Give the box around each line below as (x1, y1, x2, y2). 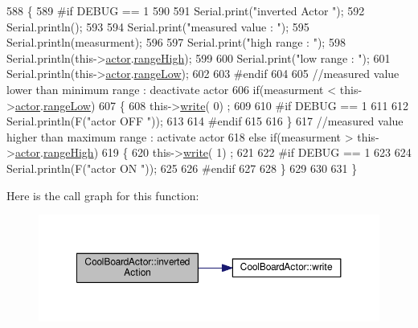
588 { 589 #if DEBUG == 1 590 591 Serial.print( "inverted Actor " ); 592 (6, 2, 365, 18)
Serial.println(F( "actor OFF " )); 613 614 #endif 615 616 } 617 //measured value (6, 113, 404, 129)
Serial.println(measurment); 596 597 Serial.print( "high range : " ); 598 (6, 34, 346, 51)
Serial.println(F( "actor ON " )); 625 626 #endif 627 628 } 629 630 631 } (6, 159, 358, 176)
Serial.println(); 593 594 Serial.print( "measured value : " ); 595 (6, 18, 309, 35)
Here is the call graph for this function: (6, 187, 199, 203)
